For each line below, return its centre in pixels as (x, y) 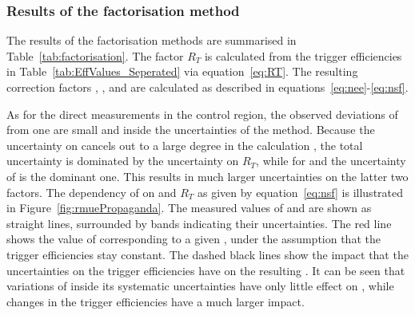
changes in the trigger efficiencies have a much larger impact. (156, 301)
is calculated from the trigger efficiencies (303, 55)
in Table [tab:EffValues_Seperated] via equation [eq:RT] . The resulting (182, 71)
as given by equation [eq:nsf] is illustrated (300, 192)
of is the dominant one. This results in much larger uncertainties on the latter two (207, 176)
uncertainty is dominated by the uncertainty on (123, 161)
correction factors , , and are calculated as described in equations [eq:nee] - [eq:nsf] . (207, 87)
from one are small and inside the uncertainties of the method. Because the (191, 130)
